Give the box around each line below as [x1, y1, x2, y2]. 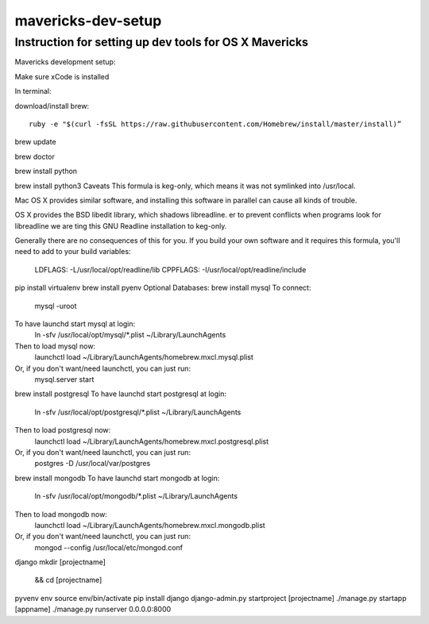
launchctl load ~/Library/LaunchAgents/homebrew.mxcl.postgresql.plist [34, 437, 269, 446]
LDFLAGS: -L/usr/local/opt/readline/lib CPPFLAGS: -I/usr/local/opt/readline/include [34, 264, 307, 274]
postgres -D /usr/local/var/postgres [34, 459, 151, 468]
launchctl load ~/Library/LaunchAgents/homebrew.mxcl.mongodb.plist [34, 520, 265, 530]
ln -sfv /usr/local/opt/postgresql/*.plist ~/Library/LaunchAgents [34, 407, 242, 417]
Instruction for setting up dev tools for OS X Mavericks [14, 35, 309, 49]
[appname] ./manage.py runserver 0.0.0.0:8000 [14, 604, 172, 614]
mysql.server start [34, 374, 95, 384]
